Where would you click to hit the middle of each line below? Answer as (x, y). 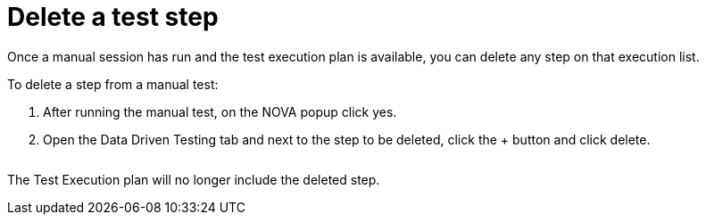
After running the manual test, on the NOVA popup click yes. (220, 111)
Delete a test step (113, 17)
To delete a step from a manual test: (113, 84)
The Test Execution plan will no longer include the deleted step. (194, 179)
